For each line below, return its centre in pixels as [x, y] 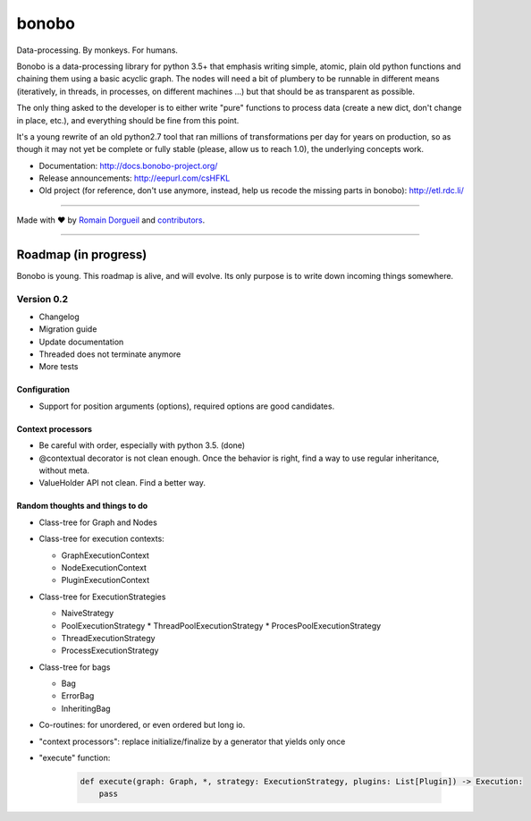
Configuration [43, 390]
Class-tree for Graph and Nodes [98, 522]
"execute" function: [75, 758]
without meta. [64, 470]
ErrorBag [78, 696]
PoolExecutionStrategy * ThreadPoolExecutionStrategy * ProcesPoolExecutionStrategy [221, 625]
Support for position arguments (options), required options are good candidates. [187, 406]
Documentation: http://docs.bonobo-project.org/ [128, 165]
